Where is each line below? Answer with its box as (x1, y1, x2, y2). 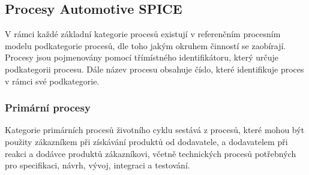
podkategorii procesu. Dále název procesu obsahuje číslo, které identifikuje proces (5, 62, 304, 75)
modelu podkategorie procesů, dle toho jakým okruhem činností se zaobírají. (5, 39, 286, 52)
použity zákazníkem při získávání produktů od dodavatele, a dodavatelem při (5, 135, 288, 147)
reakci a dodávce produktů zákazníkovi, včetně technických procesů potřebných (5, 147, 296, 159)
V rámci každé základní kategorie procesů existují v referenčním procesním (5, 28, 281, 40)
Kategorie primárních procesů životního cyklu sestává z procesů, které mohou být (5, 123, 305, 136)
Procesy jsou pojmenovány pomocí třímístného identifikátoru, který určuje (5, 51, 279, 64)
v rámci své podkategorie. (5, 74, 100, 87)
